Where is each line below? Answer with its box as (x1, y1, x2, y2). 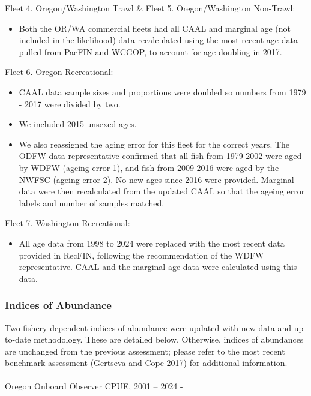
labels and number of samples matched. (19, 196, 165, 209)
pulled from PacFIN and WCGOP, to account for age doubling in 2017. (19, 45, 282, 58)
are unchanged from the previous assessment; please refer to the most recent (5, 344, 285, 357)
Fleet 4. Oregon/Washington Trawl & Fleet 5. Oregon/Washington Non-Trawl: (5, 2, 295, 14)
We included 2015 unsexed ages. (19, 118, 137, 130)
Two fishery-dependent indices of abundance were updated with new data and (5, 321, 292, 334)
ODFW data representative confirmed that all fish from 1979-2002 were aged (19, 149, 302, 162)
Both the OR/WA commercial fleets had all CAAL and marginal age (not (19, 22, 291, 34)
